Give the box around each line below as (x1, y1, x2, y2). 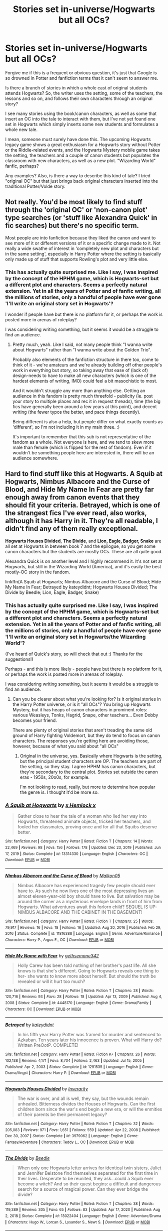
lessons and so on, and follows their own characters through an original (5, 95, 152, 101)
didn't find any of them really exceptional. (5, 525, 138, 533)
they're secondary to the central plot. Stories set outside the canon (19, 769, 158, 775)
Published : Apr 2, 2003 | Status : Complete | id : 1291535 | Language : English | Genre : (5, 1064, 154, 1069)
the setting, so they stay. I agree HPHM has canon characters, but (19, 764, 156, 770)
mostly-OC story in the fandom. (5, 569, 70, 575)
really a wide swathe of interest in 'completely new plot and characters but (5, 245, 159, 252)
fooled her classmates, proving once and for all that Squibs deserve (17, 824, 157, 830)
